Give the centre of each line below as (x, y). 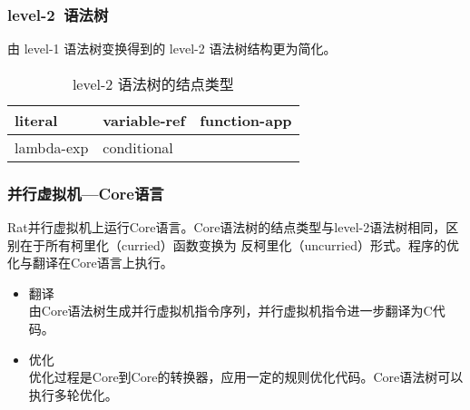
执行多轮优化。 (73, 394)
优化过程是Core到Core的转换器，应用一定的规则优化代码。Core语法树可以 (246, 377)
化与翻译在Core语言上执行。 (90, 263)
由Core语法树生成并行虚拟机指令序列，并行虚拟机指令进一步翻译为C (230, 311)
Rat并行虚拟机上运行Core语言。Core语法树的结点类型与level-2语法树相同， (227, 227)
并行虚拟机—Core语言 (86, 193)
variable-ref (144, 120)
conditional (138, 147)
